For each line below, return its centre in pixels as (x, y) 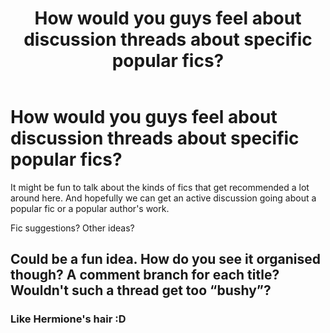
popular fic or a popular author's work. (90, 208)
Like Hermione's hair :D (68, 319)
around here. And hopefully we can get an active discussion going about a (163, 198)
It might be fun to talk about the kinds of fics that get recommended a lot (160, 187)
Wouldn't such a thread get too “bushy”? (141, 290)
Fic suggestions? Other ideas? (72, 228)
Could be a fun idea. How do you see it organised (166, 259)
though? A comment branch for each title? (145, 275)
